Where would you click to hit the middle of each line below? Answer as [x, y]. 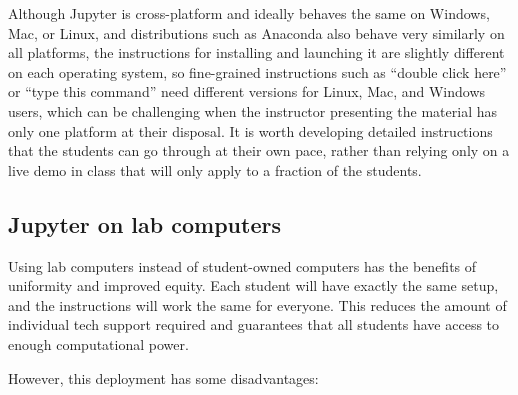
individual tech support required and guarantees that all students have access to [254, 324]
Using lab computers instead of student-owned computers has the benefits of [242, 265]
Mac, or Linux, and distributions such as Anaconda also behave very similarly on [256, 32]
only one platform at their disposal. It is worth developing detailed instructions [250, 130]
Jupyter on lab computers [144, 223]
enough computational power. [98, 343]
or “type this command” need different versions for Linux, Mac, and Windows [247, 91]
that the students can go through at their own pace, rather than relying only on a [259, 150]
